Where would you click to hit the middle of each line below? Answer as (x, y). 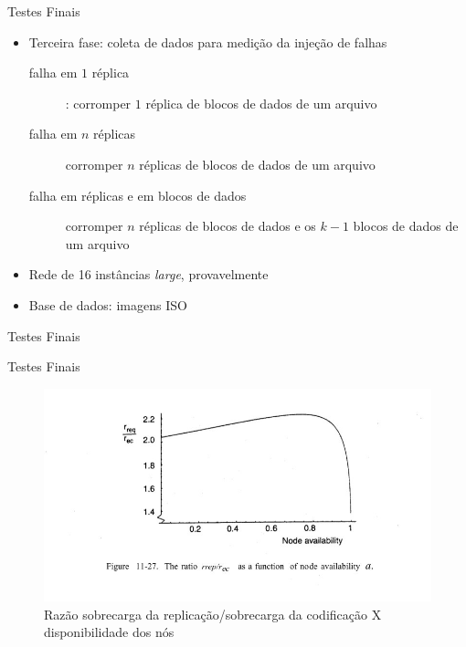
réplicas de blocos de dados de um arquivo (257, 164)
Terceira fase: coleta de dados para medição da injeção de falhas (208, 42)
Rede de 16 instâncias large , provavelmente (148, 274)
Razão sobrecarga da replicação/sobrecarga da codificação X (213, 614)
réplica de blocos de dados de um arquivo (261, 103)
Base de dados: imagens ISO (108, 304)
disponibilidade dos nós (109, 632)
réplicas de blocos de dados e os (228, 226)
